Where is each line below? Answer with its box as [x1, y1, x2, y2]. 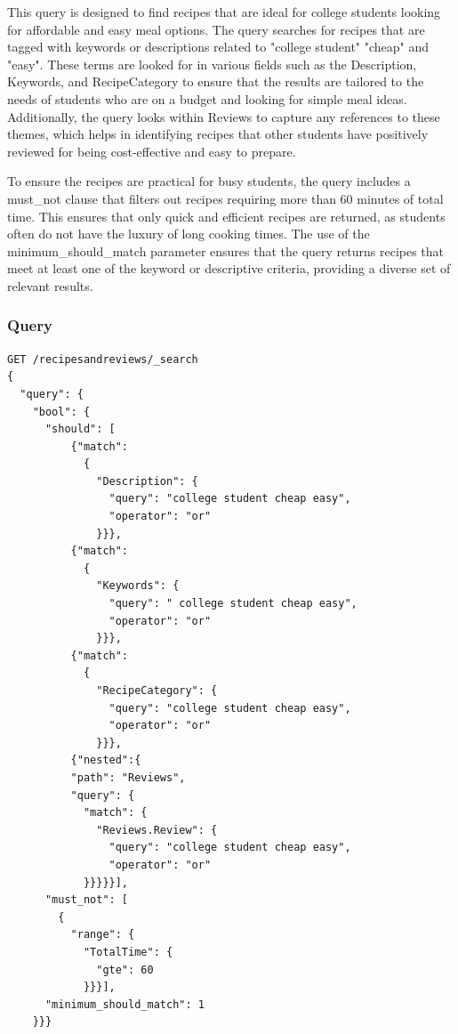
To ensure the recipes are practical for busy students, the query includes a [7, 172, 411, 190]
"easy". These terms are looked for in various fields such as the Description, [7, 54, 417, 73]
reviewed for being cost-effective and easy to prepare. [7, 141, 296, 160]
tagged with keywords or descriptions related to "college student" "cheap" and [7, 37, 430, 56]
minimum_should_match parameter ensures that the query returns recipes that [7, 241, 445, 260]
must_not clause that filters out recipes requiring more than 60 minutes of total [7, 189, 444, 207]
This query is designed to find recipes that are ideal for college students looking [7, 3, 441, 20]
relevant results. [7, 276, 93, 295]
